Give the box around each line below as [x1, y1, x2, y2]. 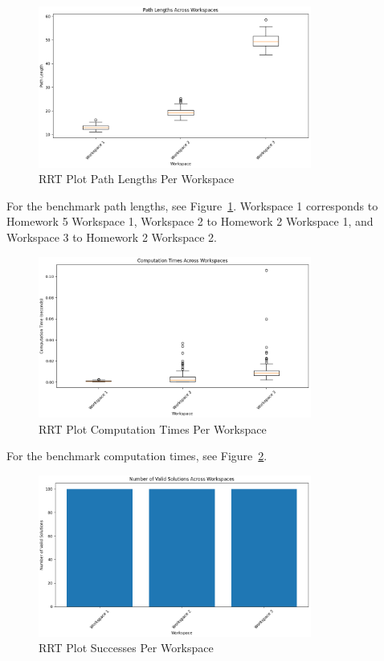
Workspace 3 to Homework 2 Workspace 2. [6, 228, 217, 245]
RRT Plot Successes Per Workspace [39, 639, 214, 656]
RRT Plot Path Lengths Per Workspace [39, 170, 235, 187]
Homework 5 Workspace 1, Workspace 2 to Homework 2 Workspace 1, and [6, 213, 374, 230]
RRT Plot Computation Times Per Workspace [39, 420, 267, 437]
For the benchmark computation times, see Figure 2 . [6, 447, 268, 464]
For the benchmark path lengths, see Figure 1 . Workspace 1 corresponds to [6, 197, 378, 214]
